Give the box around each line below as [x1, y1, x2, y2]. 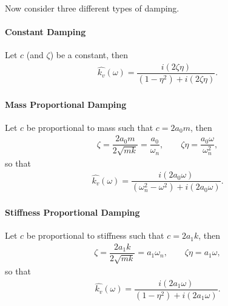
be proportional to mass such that [26, 121, 153, 133]
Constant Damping [5, 25, 86, 38]
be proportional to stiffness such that [26, 229, 164, 242]
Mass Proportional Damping [5, 98, 127, 110]
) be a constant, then [50, 48, 129, 61]
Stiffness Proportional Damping [5, 205, 140, 218]
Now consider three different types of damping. [5, 2, 179, 14]
